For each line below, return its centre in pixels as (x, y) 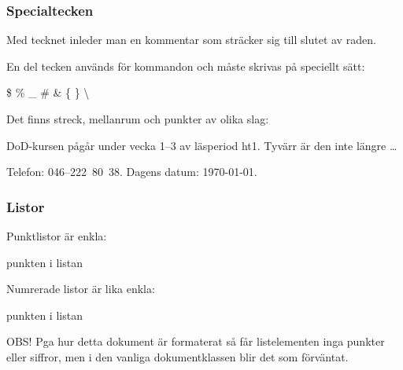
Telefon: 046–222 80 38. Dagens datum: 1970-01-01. (132, 172)
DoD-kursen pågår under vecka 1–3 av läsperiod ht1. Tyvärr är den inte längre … (202, 145)
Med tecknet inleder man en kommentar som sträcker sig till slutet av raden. (191, 40)
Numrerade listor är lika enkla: (81, 289)
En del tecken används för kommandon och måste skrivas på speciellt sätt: (186, 66)
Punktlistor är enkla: (57, 236)
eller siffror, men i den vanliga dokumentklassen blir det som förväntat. (177, 356)
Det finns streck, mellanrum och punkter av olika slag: (138, 119)
